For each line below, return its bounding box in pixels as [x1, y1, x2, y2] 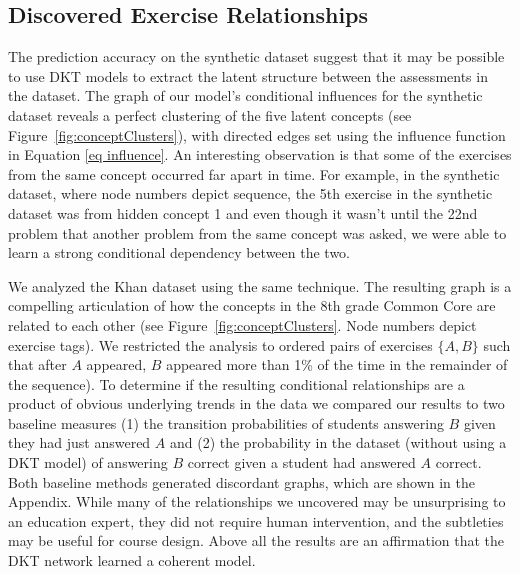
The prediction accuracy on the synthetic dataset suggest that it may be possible [8, 46, 505, 67]
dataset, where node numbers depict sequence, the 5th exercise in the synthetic [8, 183, 493, 204]
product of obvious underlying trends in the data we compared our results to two [8, 393, 505, 414]
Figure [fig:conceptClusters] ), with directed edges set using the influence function [8, 124, 506, 145]
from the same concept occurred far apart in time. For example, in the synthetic [8, 163, 500, 184]
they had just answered [8, 432, 151, 453]
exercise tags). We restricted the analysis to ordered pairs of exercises [8, 334, 433, 355]
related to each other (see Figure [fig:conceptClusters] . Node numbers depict [8, 314, 477, 335]
